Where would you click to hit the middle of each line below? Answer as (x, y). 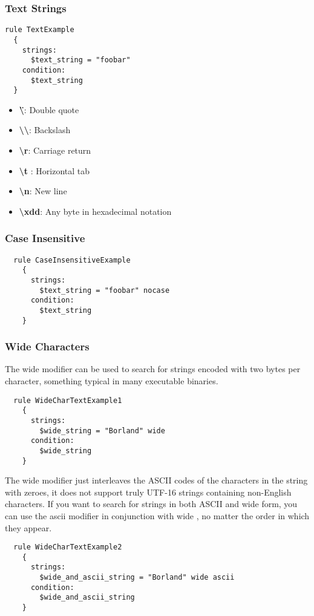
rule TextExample (40, 30)
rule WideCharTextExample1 (68, 400)
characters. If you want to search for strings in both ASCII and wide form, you (151, 504)
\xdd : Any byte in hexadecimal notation (95, 211)
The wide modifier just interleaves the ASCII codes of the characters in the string (156, 480)
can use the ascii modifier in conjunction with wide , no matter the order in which (157, 515)
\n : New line (43, 191)
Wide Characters (47, 346)
